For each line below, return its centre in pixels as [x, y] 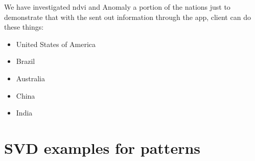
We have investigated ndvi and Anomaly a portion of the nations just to [117, 7]
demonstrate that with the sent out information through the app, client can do [127, 17]
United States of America [56, 44]
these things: [24, 27]
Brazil [26, 61]
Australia [30, 78]
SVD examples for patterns [102, 147]
